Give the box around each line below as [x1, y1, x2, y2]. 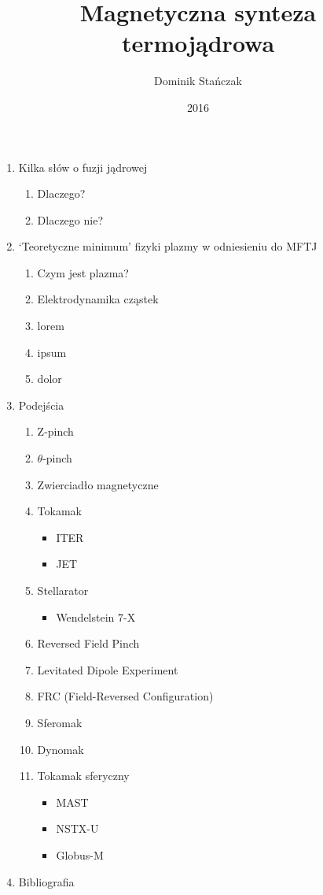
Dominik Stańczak [154, 72, 242, 89]
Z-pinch [37, 423, 74, 440]
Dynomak [37, 741, 84, 757]
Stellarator [37, 582, 89, 598]
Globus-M [56, 846, 104, 863]
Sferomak [37, 714, 83, 730]
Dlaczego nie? [37, 211, 103, 228]
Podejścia [18, 396, 64, 413]
